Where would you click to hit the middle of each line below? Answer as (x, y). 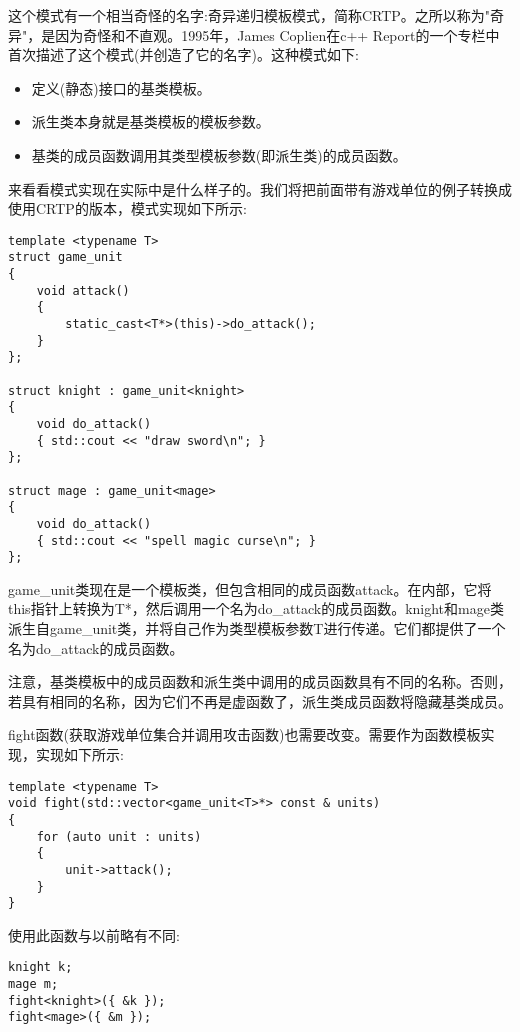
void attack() (83, 290)
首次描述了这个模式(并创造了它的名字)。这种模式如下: (183, 54)
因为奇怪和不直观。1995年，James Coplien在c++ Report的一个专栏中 (277, 34)
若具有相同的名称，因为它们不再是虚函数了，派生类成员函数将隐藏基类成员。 (260, 700)
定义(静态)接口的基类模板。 (121, 87)
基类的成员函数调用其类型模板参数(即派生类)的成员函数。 (219, 154)
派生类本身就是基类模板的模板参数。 (150, 121)
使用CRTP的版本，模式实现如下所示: (127, 208)
